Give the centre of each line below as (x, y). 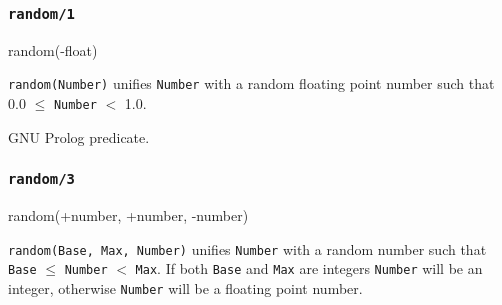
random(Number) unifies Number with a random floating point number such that (251, 83)
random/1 (41, 13)
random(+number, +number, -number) (128, 215)
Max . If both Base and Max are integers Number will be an (309, 268)
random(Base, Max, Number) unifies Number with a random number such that (247, 248)
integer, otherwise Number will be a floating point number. (185, 287)
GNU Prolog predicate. (79, 136)
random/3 (41, 179)
